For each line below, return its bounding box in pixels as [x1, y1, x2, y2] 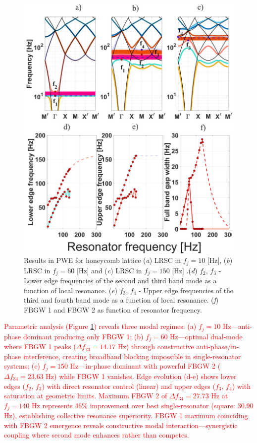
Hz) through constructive [118, 341, 194, 352]
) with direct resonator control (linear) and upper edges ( [42, 380, 215, 391]
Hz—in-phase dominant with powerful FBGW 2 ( [70, 361, 221, 371]
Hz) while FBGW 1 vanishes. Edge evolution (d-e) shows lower [46, 371, 237, 381]
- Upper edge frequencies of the [138, 285, 234, 295]
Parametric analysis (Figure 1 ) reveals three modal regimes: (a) [4, 321, 197, 331]
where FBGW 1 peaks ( [4, 341, 76, 352]
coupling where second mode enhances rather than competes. [4, 430, 189, 440]
